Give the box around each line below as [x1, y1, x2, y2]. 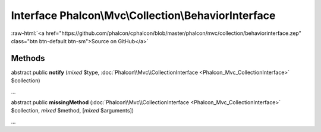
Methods [11, 53, 45, 63]
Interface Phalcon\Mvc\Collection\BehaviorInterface [11, 9, 276, 22]
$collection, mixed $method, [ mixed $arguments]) [11, 107, 134, 114]
